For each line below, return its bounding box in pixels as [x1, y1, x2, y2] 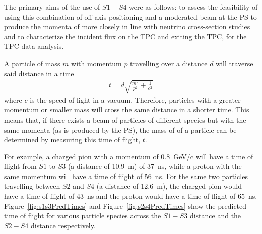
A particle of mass [4, 57, 60, 68]
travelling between [4, 181, 60, 191]
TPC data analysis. [4, 41, 64, 51]
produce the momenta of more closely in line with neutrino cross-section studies [4, 21, 250, 32]
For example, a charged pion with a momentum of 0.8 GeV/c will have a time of [4, 151, 253, 161]
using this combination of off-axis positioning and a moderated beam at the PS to [4, 11, 257, 22]
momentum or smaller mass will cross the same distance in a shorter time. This [4, 104, 249, 115]
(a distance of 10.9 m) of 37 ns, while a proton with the [68, 161, 242, 171]
